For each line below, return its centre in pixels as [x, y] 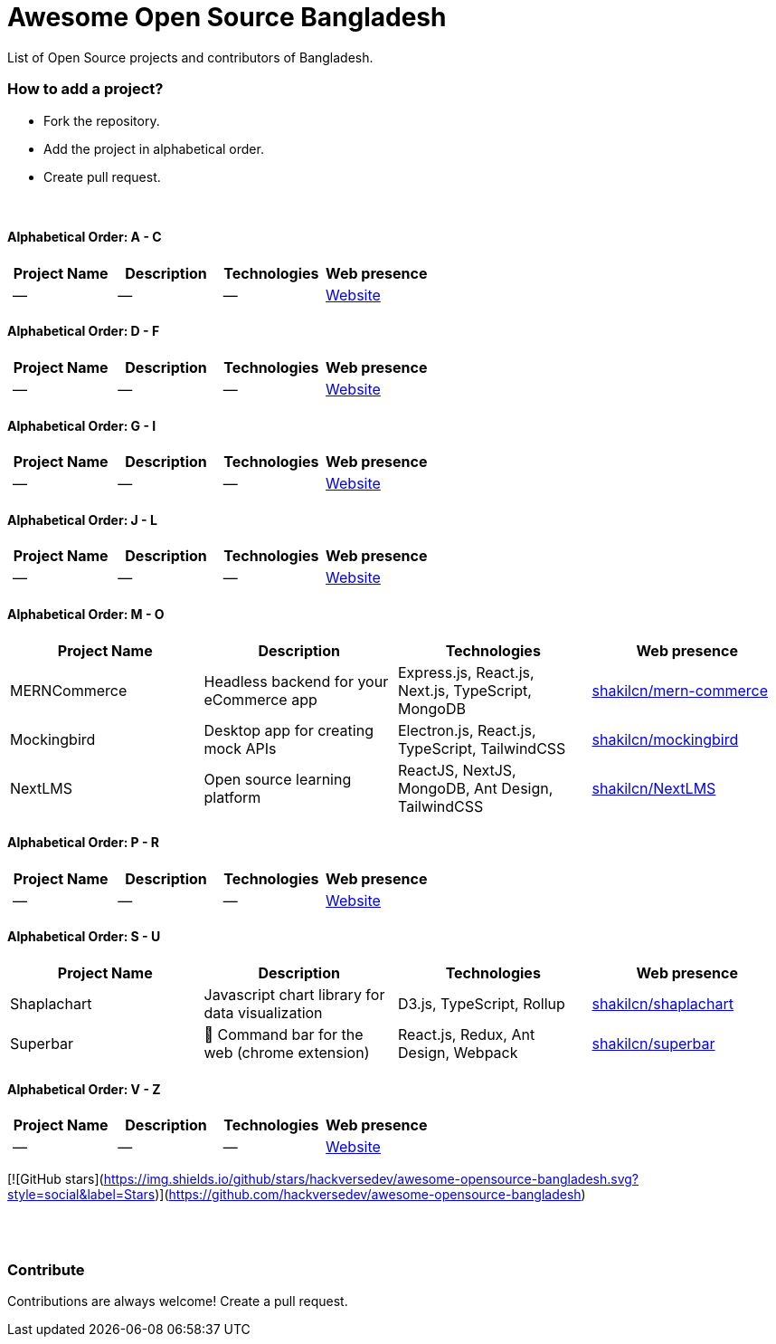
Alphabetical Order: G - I [82, 425]
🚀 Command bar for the [284, 1035]
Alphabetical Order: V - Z [84, 1089]
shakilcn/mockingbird [665, 739]
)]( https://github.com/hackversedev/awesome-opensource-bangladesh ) [370, 1195]
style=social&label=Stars [81, 1195]
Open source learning [278, 779]
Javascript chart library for [294, 995]
